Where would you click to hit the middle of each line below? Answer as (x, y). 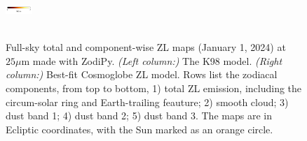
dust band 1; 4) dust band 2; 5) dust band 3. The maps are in (139, 116)
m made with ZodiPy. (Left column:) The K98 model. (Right (152, 60)
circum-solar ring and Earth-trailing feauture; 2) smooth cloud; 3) (147, 102)
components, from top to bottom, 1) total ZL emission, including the (154, 88)
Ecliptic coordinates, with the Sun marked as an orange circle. (139, 129)
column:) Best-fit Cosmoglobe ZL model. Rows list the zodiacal (142, 74)
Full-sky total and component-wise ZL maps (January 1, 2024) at (146, 47)
